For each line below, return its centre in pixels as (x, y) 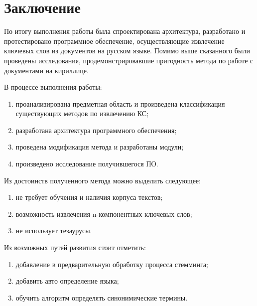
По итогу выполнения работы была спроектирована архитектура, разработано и (125, 31)
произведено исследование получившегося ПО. (87, 164)
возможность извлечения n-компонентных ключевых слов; (104, 214)
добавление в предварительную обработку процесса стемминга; (112, 264)
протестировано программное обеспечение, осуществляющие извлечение (114, 41)
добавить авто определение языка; (67, 281)
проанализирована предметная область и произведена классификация (120, 103)
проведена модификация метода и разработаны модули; (100, 147)
